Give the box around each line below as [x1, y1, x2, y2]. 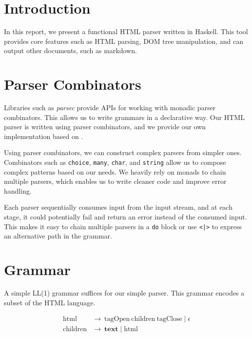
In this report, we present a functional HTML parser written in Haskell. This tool [4, 26, 248, 37]
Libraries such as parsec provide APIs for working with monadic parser [4, 102, 216, 113]
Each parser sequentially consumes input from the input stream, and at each [4, 202, 233, 212]
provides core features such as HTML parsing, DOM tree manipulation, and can [4, 36, 243, 46]
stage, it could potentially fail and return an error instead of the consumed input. [4, 212, 247, 222]
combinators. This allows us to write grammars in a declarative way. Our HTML [4, 112, 245, 122]
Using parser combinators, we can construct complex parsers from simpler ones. [4, 147, 242, 158]
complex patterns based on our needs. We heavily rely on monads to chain [4, 166, 226, 177]
